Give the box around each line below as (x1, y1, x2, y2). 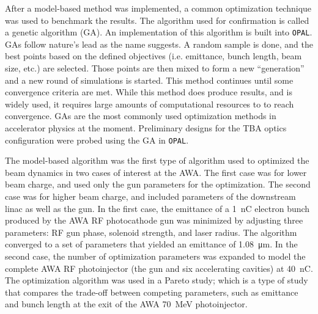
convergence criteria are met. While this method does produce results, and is (5, 86, 292, 98)
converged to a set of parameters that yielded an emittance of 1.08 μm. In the (5, 238, 298, 250)
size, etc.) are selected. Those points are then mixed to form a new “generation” (5, 62, 305, 75)
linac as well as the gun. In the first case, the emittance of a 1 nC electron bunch (5, 202, 310, 214)
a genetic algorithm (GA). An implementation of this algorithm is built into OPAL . (5, 26, 312, 38)
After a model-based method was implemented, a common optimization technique (5, 2, 312, 14)
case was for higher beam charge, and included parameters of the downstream (5, 190, 296, 203)
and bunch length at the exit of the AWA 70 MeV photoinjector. (5, 298, 248, 310)
